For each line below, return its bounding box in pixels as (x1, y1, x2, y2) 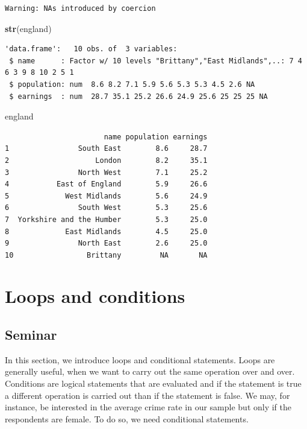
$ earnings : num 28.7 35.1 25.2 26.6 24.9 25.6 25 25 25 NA (9, 92, 268, 101)
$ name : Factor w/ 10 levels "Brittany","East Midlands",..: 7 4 (9, 56, 302, 65)
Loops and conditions (5, 284, 185, 308)
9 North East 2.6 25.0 (5, 239, 208, 248)
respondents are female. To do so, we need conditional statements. (5, 412, 249, 425)
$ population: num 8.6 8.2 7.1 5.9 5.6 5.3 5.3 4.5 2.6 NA (9, 80, 255, 89)
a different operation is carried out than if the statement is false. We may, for (5, 389, 290, 401)
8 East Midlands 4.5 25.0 (5, 227, 208, 236)
